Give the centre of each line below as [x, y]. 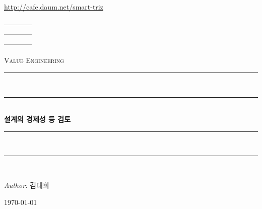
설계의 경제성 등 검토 [38, 119]
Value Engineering [34, 60]
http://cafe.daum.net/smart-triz [54, 7]
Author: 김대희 [27, 185]
